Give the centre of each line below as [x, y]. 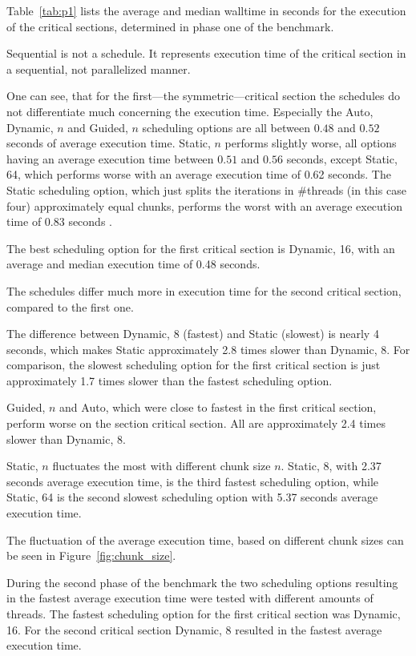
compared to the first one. [70, 306]
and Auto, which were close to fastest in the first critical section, [218, 407]
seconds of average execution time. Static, [109, 143]
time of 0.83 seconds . [59, 221]
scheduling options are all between [226, 127]
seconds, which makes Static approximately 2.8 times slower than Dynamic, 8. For [208, 349]
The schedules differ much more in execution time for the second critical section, [204, 290]
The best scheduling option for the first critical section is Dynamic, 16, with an [201, 248]
